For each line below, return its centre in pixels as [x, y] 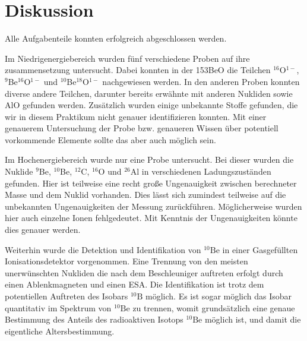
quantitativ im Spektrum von [58, 307]
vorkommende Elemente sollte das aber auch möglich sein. [110, 139]
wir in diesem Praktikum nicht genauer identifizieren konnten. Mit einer [136, 116]
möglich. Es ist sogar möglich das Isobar [219, 296]
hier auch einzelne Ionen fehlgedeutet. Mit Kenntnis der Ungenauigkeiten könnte [151, 218]
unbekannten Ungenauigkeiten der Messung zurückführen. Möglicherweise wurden [153, 206]
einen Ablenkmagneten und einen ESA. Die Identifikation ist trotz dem [134, 284]
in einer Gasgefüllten [260, 249]
